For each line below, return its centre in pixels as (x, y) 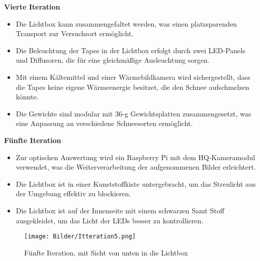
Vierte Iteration (32, 7)
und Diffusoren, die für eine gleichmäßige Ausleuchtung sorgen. (113, 60)
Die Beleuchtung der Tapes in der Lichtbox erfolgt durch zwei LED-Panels (131, 50)
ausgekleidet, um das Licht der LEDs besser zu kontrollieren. (110, 220)
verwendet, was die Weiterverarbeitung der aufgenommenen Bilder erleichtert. (136, 167)
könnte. (27, 97)
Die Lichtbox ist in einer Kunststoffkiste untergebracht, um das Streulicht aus (136, 183)
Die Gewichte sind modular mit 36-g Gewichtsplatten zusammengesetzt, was (134, 113)
